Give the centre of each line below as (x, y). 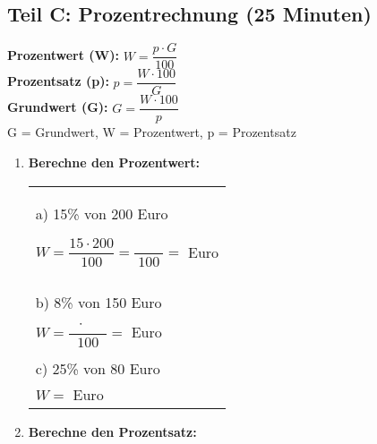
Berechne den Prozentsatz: (112, 432)
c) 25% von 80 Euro (98, 369)
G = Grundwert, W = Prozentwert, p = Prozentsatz (152, 132)
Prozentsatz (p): (58, 81)
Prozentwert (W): (63, 55)
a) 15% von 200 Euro (102, 213)
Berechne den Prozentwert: (114, 162)
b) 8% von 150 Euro (99, 303)
